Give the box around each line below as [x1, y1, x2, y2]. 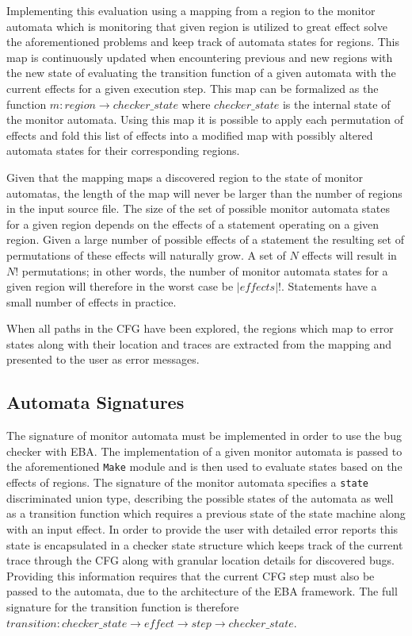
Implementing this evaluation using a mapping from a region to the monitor [6, 2, 376, 18]
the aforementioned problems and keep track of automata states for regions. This [6, 33, 400, 50]
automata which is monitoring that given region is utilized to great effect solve [6, 17, 387, 34]
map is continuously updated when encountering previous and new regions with [6, 48, 393, 65]
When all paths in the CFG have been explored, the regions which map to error [6, 320, 394, 337]
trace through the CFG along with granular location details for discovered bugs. [6, 552, 395, 569]
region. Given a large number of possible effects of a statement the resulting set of [6, 231, 404, 248]
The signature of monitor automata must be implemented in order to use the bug [6, 427, 402, 444]
